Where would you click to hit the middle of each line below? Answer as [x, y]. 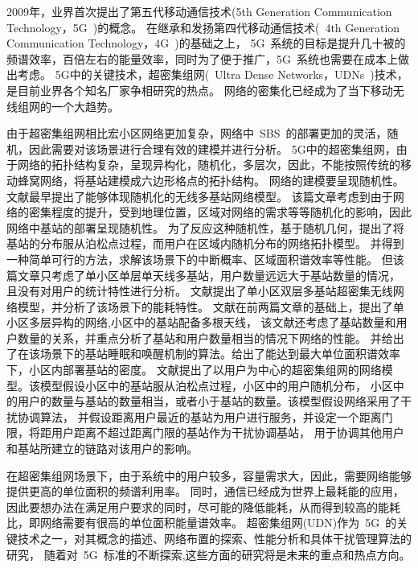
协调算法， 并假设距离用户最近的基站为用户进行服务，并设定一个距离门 [205, 416]
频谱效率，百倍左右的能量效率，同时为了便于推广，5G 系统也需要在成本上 [202, 58]
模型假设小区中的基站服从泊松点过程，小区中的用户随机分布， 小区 [216, 385]
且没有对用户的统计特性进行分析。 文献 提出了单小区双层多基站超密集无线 [200, 291]
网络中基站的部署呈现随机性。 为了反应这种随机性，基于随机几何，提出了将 [205, 227]
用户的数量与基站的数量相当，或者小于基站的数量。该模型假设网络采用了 [209, 401]
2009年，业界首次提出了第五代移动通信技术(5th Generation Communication [199, 11]
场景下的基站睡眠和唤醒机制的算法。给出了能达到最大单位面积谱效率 [220, 354]
